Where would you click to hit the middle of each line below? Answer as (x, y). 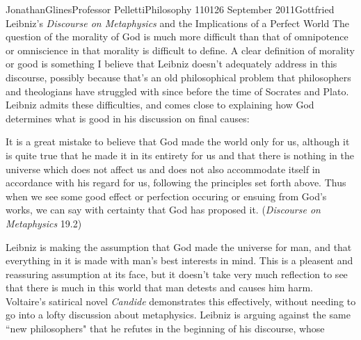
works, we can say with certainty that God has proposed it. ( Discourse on (163, 210)
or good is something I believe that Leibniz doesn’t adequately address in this (171, 64)
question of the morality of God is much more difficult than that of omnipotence (177, 37)
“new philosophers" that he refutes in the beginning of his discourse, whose (165, 329)
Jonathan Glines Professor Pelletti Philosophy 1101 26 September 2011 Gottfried (170, 9)
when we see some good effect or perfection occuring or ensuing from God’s (166, 196)
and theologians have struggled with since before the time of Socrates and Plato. (177, 91)
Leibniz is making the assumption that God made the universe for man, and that (179, 246)
